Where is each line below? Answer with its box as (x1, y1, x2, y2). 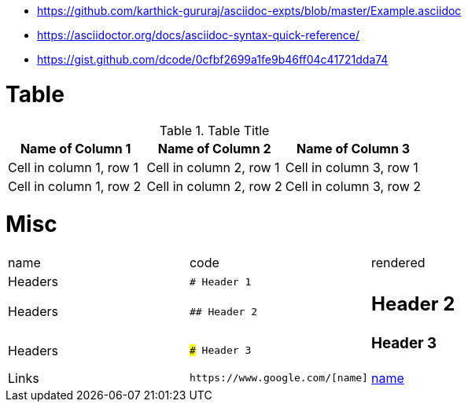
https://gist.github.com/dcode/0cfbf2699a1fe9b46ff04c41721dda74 (37, 53, 389, 66)
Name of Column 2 (157, 140, 271, 156)
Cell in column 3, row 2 (285, 178, 421, 194)
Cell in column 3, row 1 (285, 159, 418, 175)
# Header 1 (189, 275, 252, 288)
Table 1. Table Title (159, 122, 270, 138)
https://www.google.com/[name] (189, 372, 368, 384)
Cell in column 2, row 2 (146, 178, 282, 194)
